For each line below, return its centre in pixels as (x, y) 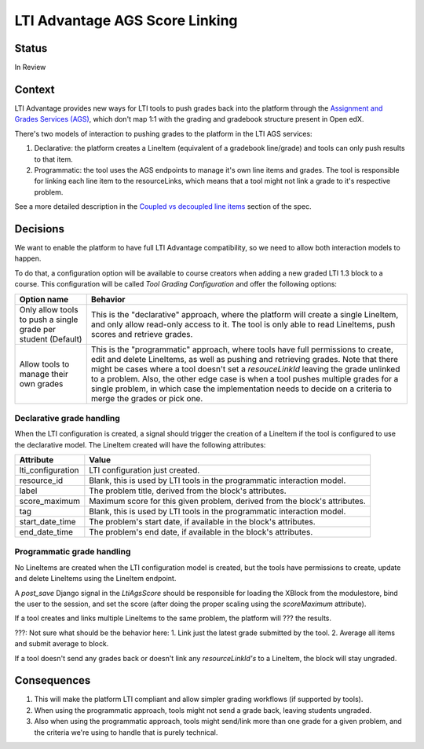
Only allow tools (49, 309)
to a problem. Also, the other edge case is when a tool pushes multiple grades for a (245, 378)
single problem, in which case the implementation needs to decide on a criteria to (241, 389)
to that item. (54, 159)
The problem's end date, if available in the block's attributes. (201, 532)
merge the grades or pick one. (147, 398)
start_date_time (48, 522)
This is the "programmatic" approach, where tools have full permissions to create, (242, 349)
